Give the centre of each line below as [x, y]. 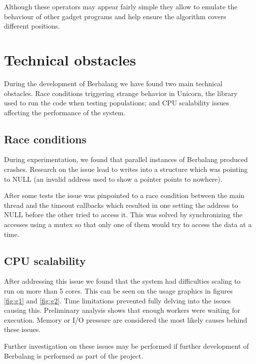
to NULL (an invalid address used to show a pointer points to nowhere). [113, 179]
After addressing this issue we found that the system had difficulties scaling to [122, 281]
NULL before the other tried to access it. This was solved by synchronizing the [123, 215]
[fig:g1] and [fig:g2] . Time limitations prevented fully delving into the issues [117, 300]
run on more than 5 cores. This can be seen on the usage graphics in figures [118, 291]
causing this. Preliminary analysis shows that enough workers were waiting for [122, 310]
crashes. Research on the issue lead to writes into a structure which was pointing [126, 169]
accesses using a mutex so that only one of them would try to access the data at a [128, 224]
